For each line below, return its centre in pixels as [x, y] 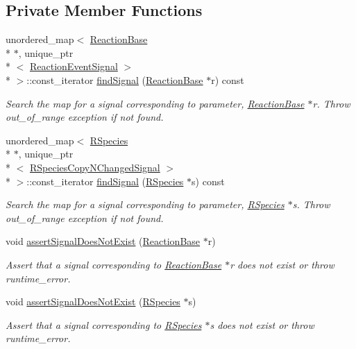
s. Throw [311, 204]
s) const [208, 181]
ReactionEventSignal [74, 66]
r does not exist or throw [282, 264]
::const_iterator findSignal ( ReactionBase [115, 79]
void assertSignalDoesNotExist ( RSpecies [93, 301]
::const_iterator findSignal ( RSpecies [105, 181]
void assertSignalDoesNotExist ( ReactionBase [103, 241]
